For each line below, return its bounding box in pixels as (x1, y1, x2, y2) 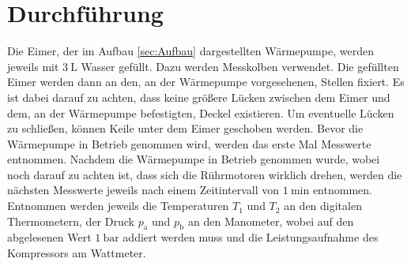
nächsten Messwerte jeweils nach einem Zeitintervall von (7, 182, 280, 198)
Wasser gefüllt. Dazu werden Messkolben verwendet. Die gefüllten (81, 58, 399, 74)
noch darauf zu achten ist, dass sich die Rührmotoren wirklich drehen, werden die (7, 166, 402, 182)
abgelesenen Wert (7, 229, 92, 245)
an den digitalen (284, 197, 362, 214)
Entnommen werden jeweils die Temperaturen (7, 197, 229, 214)
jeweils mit (7, 58, 59, 74)
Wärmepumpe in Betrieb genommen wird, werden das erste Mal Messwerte (7, 135, 371, 152)
